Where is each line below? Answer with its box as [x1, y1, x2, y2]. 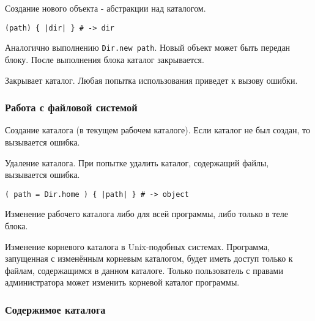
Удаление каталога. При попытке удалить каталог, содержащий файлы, [5, 156, 269, 169]
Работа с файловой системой [5, 100, 138, 115]
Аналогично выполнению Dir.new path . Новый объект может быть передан [5, 41, 291, 54]
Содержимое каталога [5, 301, 106, 317]
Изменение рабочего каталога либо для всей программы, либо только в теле [5, 207, 288, 220]
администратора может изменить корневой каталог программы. [5, 276, 240, 289]
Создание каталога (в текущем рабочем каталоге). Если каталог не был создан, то [5, 124, 310, 136]
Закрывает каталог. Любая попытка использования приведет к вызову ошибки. [5, 73, 298, 86]
